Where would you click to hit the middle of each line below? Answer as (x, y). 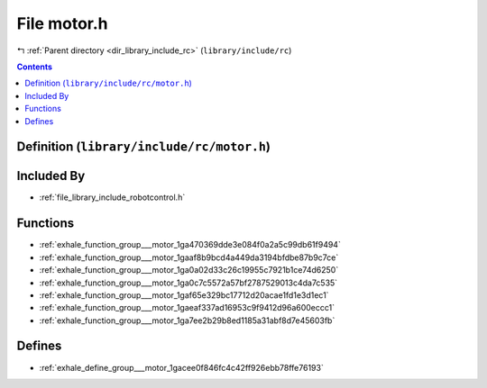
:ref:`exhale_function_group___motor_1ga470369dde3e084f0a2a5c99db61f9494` (190, 245)
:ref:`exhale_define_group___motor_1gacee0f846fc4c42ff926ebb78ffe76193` (181, 367)
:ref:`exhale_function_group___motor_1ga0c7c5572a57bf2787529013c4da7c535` (188, 283)
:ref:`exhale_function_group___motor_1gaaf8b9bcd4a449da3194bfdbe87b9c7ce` (189, 257)
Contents (35, 67)
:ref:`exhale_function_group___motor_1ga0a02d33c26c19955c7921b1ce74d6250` (189, 270)
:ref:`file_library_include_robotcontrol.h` (112, 197)
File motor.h (62, 23)
